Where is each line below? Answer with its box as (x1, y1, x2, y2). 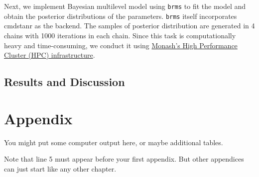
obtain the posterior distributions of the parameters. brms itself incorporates (4, 10, 237, 21)
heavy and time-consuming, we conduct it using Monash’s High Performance (4, 40, 238, 50)
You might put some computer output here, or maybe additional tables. (4, 137, 223, 147)
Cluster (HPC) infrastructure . (4, 50, 95, 60)
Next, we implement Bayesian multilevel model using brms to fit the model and (4, 1, 246, 11)
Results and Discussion (4, 74, 125, 89)
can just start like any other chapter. (4, 163, 117, 174)
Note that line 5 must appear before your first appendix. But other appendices (4, 154, 244, 164)
